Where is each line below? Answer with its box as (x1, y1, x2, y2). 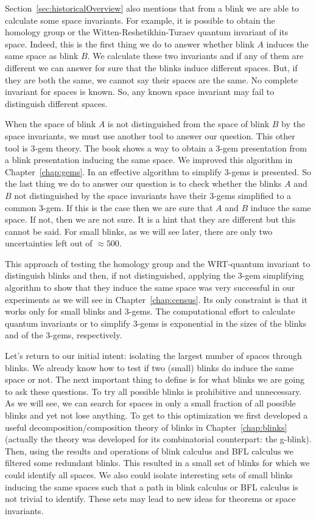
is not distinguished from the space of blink (107, 117, 270, 130)
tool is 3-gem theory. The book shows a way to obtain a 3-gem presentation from (5, 141, 307, 154)
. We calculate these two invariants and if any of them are (87, 49, 304, 62)
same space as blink (5, 49, 79, 62)
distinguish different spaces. (5, 97, 108, 110)
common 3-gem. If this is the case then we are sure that (5, 201, 213, 214)
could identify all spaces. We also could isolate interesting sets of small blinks (5, 468, 293, 481)
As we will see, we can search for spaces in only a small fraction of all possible (5, 397, 296, 409)
